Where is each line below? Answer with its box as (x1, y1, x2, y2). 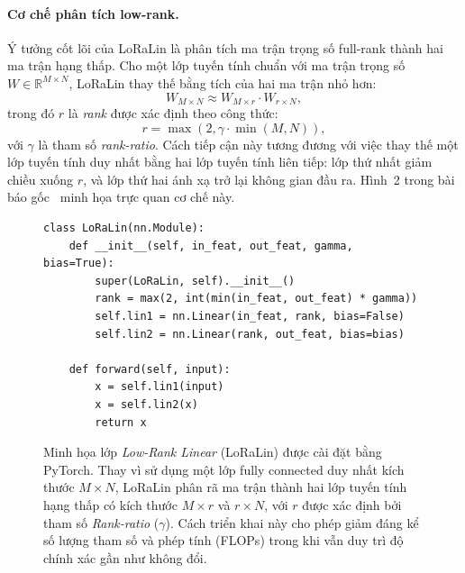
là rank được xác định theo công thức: (68, 104, 278, 123)
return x (95, 415, 147, 429)
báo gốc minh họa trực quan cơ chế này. (7, 187, 235, 206)
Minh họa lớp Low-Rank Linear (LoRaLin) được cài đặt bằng (43, 442, 382, 461)
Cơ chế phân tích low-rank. (7, 4, 179, 23)
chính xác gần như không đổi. (43, 548, 207, 567)
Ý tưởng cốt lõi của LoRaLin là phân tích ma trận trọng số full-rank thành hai (7, 38, 443, 57)
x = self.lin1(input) (95, 380, 224, 394)
